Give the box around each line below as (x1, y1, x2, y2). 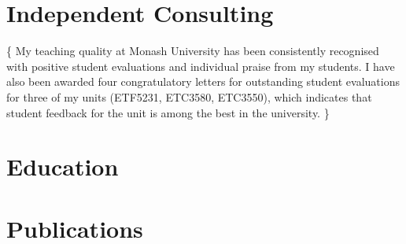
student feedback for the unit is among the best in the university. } (6, 104, 330, 120)
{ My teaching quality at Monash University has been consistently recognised (6, 43, 379, 59)
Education (6, 150, 119, 183)
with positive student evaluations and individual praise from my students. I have (6, 57, 395, 74)
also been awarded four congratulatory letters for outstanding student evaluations (6, 73, 400, 90)
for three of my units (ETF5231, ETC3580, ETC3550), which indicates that (6, 88, 372, 105)
